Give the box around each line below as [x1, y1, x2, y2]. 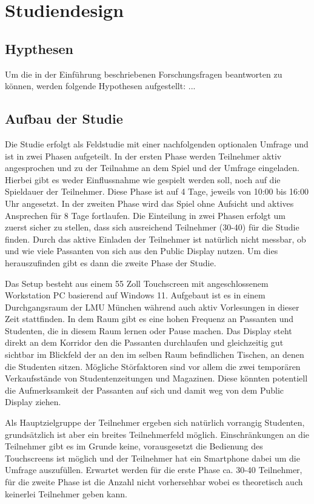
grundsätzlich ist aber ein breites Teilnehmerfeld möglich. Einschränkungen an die [5, 428, 310, 440]
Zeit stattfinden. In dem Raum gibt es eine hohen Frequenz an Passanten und [5, 312, 294, 325]
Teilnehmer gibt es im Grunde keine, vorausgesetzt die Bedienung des [5, 440, 263, 452]
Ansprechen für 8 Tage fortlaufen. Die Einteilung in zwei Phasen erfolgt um [5, 209, 286, 221]
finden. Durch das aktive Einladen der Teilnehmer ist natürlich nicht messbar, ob [5, 232, 306, 245]
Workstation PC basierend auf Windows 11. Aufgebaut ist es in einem [5, 289, 266, 301]
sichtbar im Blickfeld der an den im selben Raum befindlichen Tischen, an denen [5, 348, 304, 361]
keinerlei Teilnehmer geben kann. [5, 487, 127, 500]
